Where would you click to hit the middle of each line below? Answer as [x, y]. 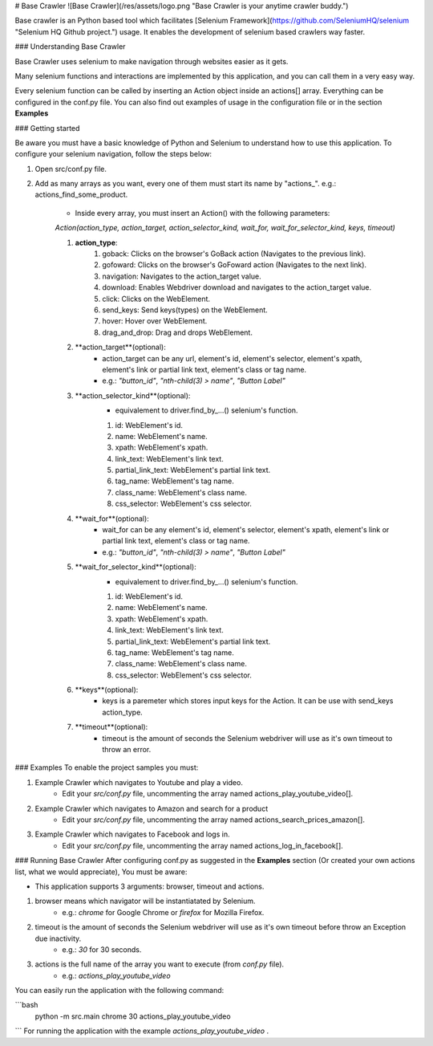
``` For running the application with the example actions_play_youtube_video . [142, 1031]
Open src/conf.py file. [71, 169]
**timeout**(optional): [111, 727]
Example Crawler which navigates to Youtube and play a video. [139, 782]
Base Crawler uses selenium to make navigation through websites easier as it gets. [152, 61]
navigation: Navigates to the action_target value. [182, 276]
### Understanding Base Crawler [70, 47]
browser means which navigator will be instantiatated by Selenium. [145, 901]
